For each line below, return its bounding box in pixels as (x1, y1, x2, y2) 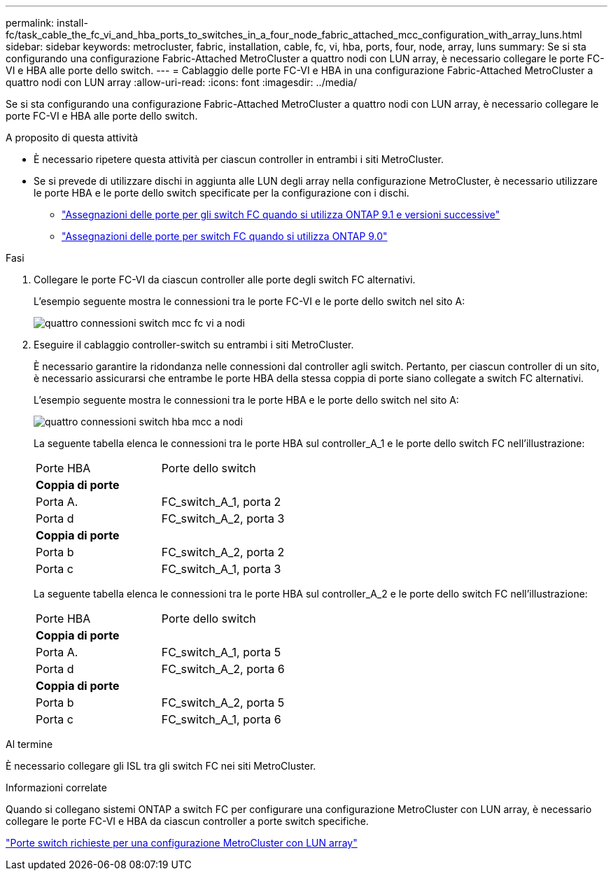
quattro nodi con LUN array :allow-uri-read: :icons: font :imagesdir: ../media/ (6, 76, 357, 88)
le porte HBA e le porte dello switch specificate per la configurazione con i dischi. (34, 187, 409, 199)
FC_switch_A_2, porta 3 (161, 511, 285, 525)
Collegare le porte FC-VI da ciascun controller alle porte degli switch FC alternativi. (34, 274, 416, 285)
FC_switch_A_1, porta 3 (161, 562, 281, 576)
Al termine (6, 738, 53, 750)
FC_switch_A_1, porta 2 (161, 495, 281, 509)
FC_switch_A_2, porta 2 (161, 545, 285, 559)
